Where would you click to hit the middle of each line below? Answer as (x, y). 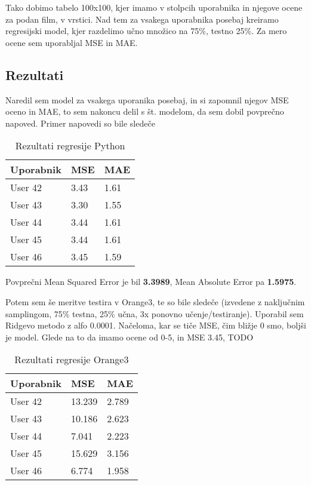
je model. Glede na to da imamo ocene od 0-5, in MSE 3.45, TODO (130, 337)
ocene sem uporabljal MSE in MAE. (72, 42)
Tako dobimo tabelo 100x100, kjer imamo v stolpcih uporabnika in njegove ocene (154, 7)
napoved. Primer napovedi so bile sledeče (80, 123)
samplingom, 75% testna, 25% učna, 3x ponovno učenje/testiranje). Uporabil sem (155, 313)
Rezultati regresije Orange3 (72, 360)
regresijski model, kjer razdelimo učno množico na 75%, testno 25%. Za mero (146, 31)
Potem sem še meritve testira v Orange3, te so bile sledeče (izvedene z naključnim (155, 301)
